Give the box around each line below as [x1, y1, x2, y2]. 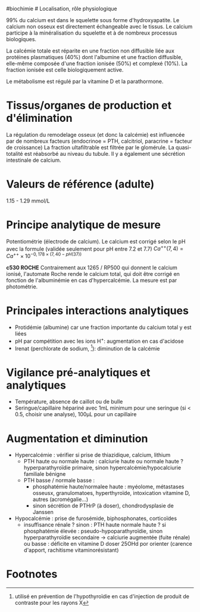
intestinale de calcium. [6, 156, 61, 164]
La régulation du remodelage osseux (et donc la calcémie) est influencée [6, 131, 185, 138]
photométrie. [6, 283, 38, 290]
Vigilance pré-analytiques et [6, 365, 151, 379]
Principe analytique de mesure [6, 218, 161, 232]
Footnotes [6, 567, 58, 581]
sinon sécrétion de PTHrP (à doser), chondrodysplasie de [32, 502, 174, 509]
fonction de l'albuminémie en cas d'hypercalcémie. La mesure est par [6, 277, 177, 284]
